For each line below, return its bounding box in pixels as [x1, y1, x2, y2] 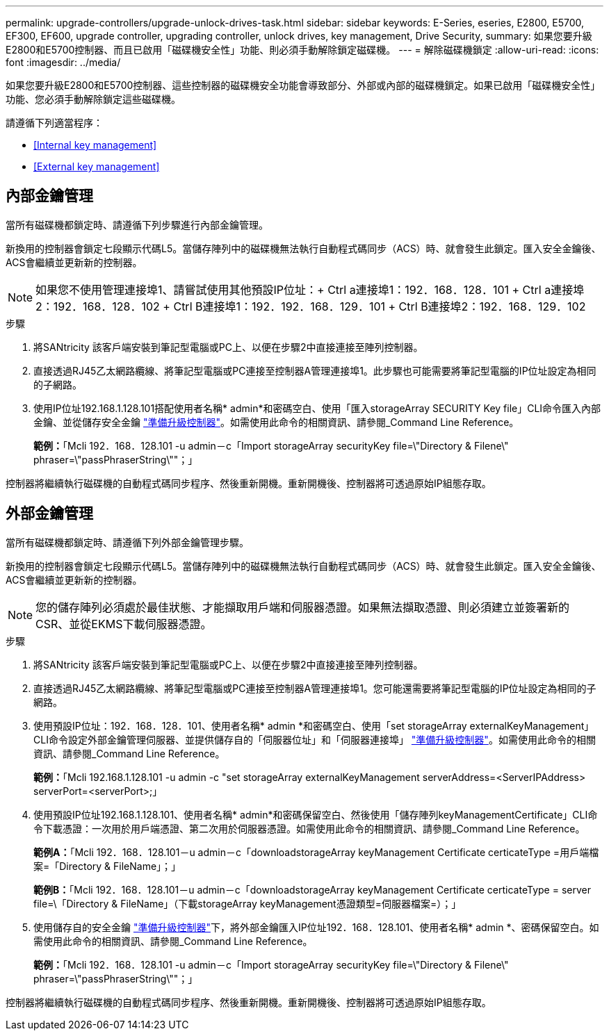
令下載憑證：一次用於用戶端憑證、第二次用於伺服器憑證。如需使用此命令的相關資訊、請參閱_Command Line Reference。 [33, 822, 585, 834]
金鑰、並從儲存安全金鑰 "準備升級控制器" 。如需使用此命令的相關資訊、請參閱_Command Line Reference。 [33, 416, 519, 428]
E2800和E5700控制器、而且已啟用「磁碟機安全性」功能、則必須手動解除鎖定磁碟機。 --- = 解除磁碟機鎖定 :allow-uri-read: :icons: [6, 44, 599, 56]
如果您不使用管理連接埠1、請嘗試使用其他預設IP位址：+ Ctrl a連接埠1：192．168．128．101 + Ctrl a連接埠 [35, 282, 585, 297]
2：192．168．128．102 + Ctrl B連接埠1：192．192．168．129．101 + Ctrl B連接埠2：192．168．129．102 [35, 299, 586, 313]
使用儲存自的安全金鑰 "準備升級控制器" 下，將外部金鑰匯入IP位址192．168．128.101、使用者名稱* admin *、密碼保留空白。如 [33, 921, 599, 933]
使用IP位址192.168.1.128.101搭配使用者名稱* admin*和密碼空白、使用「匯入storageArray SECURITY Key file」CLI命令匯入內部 [33, 402, 601, 414]
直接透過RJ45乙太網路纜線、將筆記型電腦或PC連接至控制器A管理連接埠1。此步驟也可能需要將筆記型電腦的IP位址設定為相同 [33, 364, 596, 377]
